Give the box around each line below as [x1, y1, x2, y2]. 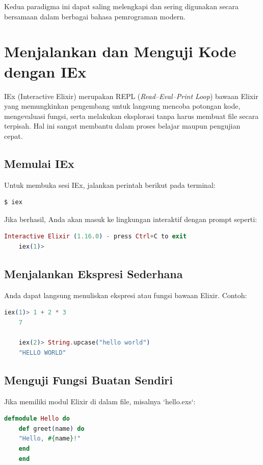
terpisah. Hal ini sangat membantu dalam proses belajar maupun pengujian [4, 120, 241, 131]
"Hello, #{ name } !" [18, 435, 81, 443]
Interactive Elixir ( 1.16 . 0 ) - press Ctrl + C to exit [4, 233, 187, 240]
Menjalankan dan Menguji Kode [4, 41, 236, 62]
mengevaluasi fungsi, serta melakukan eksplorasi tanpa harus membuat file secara [4, 110, 259, 121]
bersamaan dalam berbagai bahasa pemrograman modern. [4, 11, 186, 21]
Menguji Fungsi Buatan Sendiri [4, 372, 173, 387]
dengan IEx [4, 61, 87, 82]
